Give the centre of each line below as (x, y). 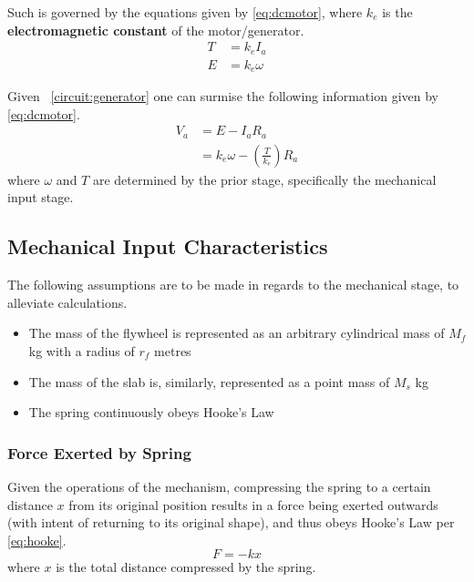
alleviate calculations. (67, 302)
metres (173, 351)
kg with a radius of (82, 351)
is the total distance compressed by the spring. (186, 567)
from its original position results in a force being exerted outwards (253, 504)
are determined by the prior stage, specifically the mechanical (264, 179)
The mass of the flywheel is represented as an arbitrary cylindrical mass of (237, 333)
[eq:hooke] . (37, 540)
